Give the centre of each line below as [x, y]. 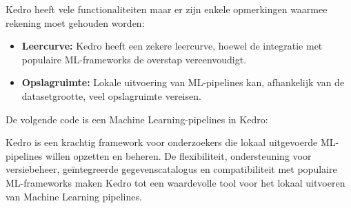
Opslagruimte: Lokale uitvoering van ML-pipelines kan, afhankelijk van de [183, 82]
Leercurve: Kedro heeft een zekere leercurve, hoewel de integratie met [172, 46]
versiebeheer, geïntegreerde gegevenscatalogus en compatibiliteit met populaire [171, 169]
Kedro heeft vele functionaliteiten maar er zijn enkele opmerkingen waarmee [167, 9]
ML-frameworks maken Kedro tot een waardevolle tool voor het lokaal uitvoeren [175, 182]
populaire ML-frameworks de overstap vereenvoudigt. [134, 59]
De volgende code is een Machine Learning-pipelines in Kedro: [137, 119]
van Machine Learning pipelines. [74, 196]
